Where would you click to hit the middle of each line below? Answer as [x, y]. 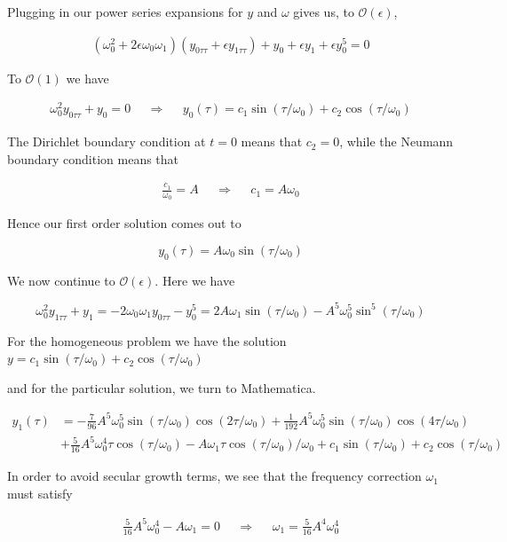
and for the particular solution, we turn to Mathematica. [162, 387]
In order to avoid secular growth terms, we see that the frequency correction [214, 476]
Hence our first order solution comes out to [124, 223]
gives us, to [324, 12]
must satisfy [40, 493]
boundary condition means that [93, 158]
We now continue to [61, 280]
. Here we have [195, 280]
